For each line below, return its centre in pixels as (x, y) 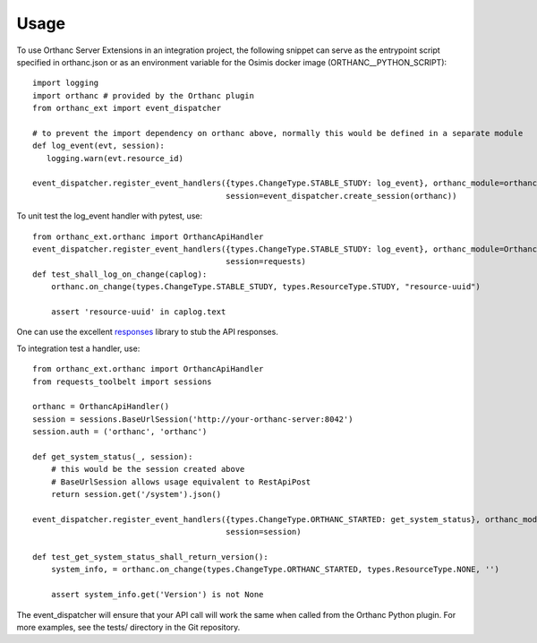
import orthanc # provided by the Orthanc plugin (144, 95)
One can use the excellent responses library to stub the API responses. (148, 332)
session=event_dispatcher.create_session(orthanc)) (341, 196)
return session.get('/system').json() (136, 494)
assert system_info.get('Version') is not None (157, 595)
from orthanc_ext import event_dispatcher (127, 108)
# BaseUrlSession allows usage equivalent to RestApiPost (181, 482)
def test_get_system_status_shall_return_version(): (150, 557)
